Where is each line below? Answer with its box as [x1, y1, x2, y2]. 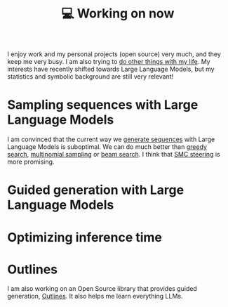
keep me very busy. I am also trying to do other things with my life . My [7, 58, 210, 66]
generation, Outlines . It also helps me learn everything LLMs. [7, 292, 184, 301]
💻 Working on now [61, 6, 175, 22]
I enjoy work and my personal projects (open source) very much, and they [7, 50, 221, 58]
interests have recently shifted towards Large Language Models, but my [7, 65, 215, 74]
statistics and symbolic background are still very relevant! [7, 72, 174, 81]
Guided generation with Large [7, 182, 185, 198]
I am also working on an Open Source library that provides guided [7, 285, 198, 293]
